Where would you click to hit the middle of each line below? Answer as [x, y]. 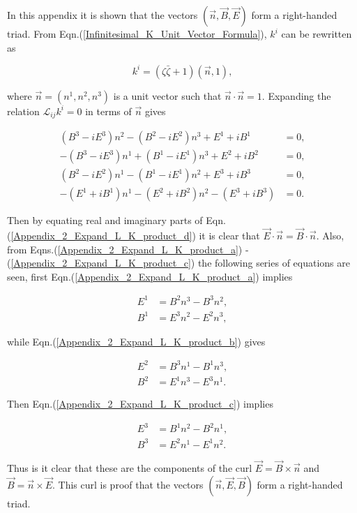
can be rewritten [317, 34]
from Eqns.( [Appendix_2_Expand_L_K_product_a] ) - [128, 249]
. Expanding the [296, 95]
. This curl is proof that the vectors [128, 484]
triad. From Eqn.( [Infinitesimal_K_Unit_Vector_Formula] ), [137, 34]
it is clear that [229, 236]
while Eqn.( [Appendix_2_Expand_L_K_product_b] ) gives [136, 341]
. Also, [330, 236]
